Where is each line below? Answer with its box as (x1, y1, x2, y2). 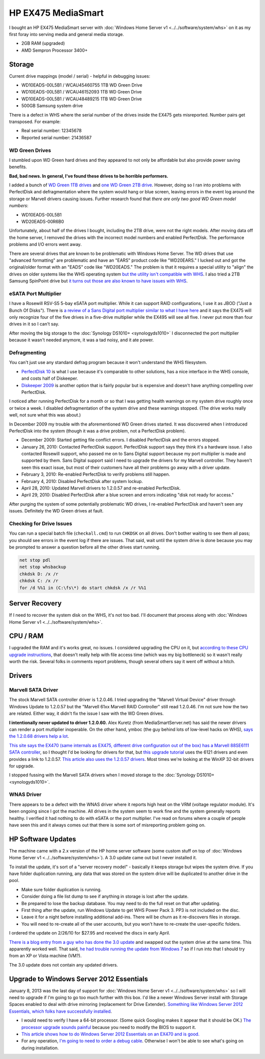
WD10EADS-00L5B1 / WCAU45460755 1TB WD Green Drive (21, 82, 142, 88)
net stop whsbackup (19, 564, 66, 570)
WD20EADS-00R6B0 (21, 219, 64, 225)
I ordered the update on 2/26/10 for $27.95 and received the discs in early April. (9, 930, 170, 936)
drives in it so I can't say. (9, 321, 59, 327)
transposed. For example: (9, 119, 61, 124)
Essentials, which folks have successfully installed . (9, 1008, 112, 1014)
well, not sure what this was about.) (9, 412, 81, 418)
